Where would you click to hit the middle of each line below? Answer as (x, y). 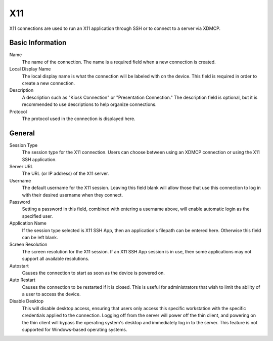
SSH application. (39, 159)
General (22, 133)
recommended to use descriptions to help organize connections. (89, 104)
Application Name (28, 223)
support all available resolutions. (56, 259)
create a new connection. (49, 83)
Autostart (19, 266)
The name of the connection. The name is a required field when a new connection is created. (119, 62)
